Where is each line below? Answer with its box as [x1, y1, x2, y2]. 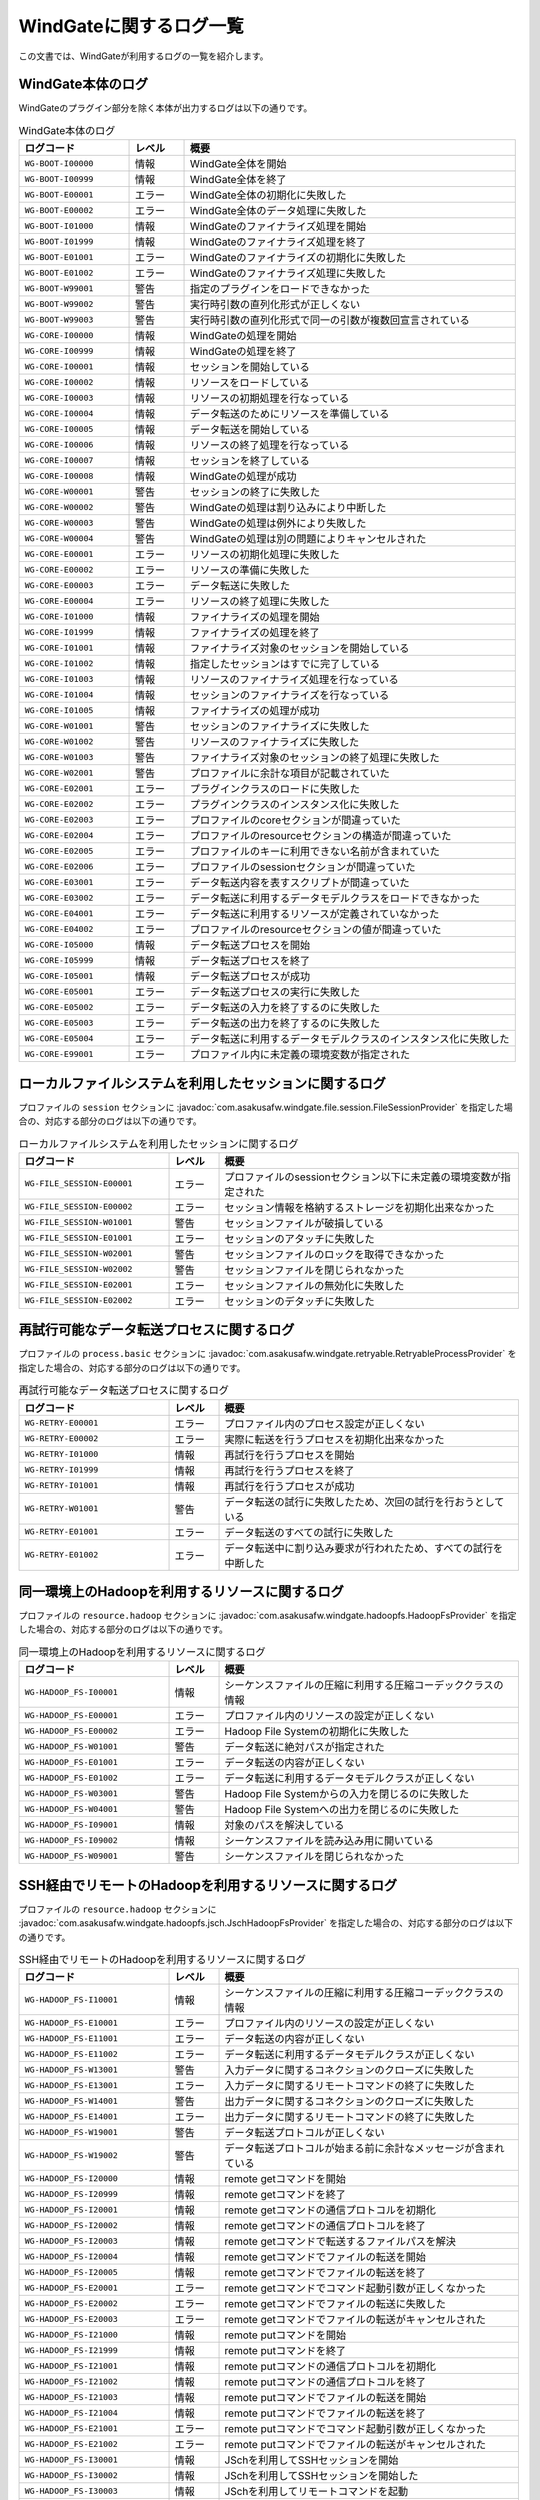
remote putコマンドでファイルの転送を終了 [224, 2406, 427, 2420]
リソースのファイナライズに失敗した [190, 735, 360, 749]
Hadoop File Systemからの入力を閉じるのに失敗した [224, 1787, 470, 1801]
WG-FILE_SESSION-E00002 [24, 1201, 133, 1212]
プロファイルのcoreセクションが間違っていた [190, 813, 402, 827]
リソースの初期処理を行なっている [190, 391, 350, 405]
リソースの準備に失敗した [190, 563, 310, 577]
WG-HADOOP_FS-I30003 [24, 2485, 119, 2496]
